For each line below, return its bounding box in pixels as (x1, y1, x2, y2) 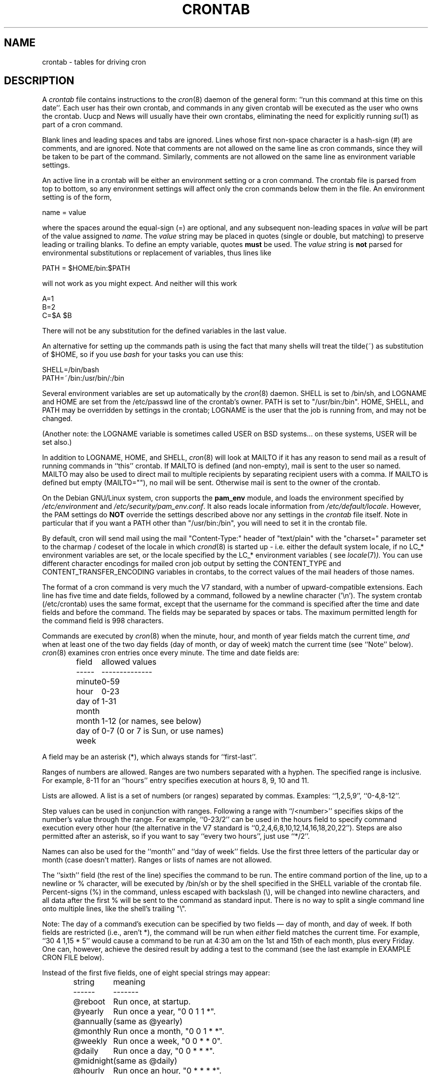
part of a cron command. (42, 120, 123, 129)
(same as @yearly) (113, 1016, 183, 1027)
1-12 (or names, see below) (101, 716, 202, 726)
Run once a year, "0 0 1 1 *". (113, 1006, 216, 1017)
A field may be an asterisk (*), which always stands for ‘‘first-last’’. (42, 752, 257, 761)
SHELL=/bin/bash (42, 365, 99, 374)
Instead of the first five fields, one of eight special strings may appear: (42, 968, 270, 977)
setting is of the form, (42, 193, 112, 202)
